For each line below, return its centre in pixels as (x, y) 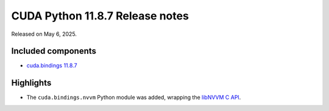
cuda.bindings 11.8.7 (52, 66)
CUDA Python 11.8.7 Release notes (100, 16)
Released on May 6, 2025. (44, 34)
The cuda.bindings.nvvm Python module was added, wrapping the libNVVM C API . (134, 98)
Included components (54, 51)
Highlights (31, 83)
